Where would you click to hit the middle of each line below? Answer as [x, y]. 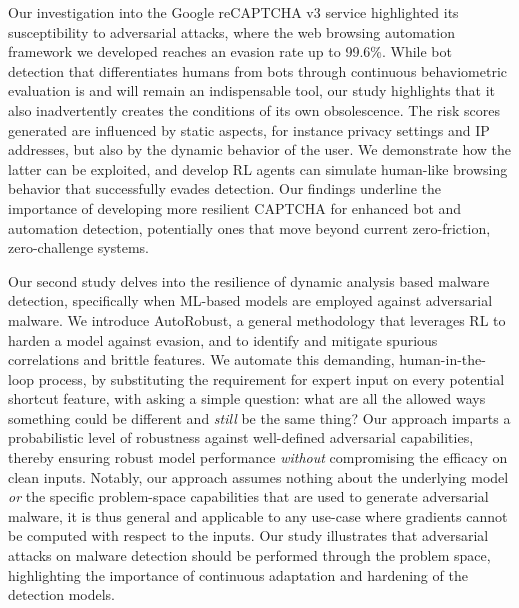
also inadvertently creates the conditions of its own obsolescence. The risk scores [254, 109]
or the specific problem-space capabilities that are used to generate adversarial [248, 496]
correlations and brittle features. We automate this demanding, [201, 359]
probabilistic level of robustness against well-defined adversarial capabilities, [241, 437]
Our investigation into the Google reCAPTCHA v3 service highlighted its [233, 12]
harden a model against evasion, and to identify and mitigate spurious [223, 339]
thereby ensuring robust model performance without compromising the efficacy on [258, 457]
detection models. [62, 594]
